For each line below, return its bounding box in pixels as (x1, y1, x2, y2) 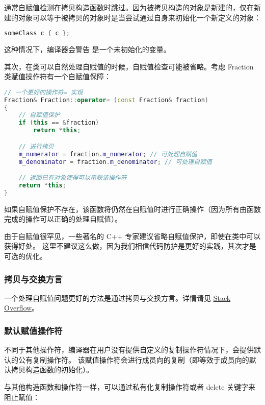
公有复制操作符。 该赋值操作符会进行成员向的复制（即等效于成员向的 (18, 354, 249, 365)
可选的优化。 (4, 251, 47, 261)
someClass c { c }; (4, 30, 70, 37)
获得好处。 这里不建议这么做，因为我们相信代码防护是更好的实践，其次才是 (4, 241, 256, 251)
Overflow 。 (4, 302, 39, 313)
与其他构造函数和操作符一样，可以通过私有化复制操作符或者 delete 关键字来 (4, 382, 256, 392)
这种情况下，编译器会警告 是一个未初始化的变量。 (4, 44, 171, 55)
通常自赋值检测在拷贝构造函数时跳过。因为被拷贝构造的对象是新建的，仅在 (4, 2, 254, 12)
